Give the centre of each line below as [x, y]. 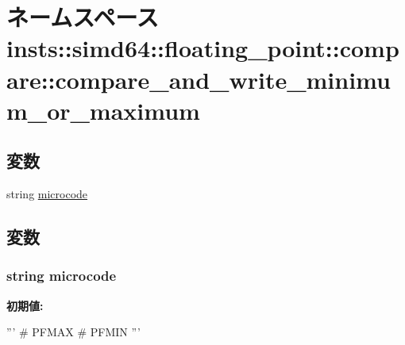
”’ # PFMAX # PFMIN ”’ [73, 332]
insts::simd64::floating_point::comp [203, 48]
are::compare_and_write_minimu [199, 79]
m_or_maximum [103, 110]
